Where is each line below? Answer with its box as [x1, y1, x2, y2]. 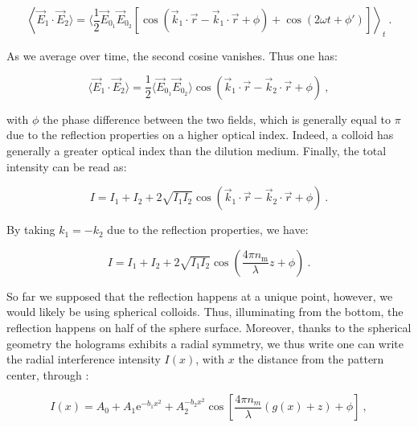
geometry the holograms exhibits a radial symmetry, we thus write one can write [6, 335, 404, 351]
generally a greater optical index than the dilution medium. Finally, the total [6, 142, 387, 159]
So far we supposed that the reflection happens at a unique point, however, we [6, 287, 393, 304]
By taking [6, 221, 55, 238]
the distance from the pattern [238, 351, 384, 367]
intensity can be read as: [6, 158, 127, 174]
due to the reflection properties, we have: [107, 221, 309, 238]
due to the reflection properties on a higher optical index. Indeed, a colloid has [6, 126, 394, 143]
